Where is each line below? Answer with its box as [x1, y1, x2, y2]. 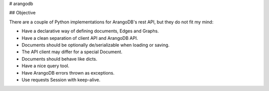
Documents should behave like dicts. [21, 56, 97, 62]
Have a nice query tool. [21, 63, 70, 69]
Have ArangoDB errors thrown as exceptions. [21, 70, 115, 76]
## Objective [9, 10, 36, 16]
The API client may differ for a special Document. [21, 49, 123, 55]
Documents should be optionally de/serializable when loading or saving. [21, 42, 170, 48]
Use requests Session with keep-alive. [21, 77, 101, 83]
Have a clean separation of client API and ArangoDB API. [21, 35, 138, 41]
